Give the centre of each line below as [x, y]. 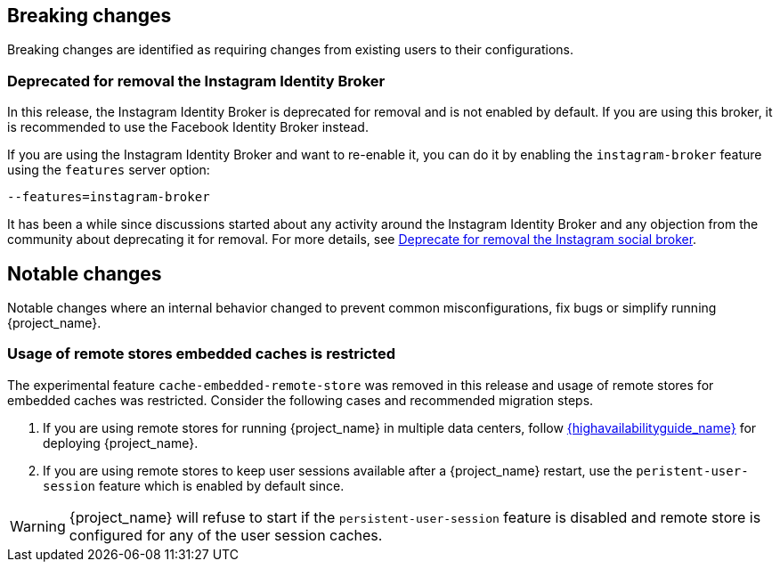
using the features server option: [109, 170]
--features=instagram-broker [109, 197]
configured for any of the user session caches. [226, 535]
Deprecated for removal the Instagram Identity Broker [196, 81]
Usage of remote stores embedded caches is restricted [201, 354]
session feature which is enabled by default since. [194, 485]
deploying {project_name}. [121, 443]
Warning [38, 526]
